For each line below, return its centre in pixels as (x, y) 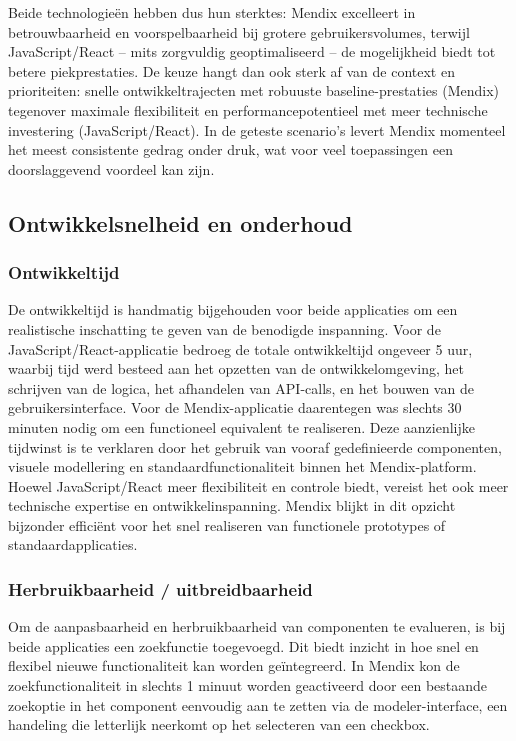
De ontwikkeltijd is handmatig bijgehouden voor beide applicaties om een (233, 309)
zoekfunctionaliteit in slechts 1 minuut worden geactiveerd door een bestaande (248, 685)
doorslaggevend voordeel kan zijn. (111, 168)
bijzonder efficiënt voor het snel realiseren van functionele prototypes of (227, 524)
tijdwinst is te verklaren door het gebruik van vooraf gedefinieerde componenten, (255, 446)
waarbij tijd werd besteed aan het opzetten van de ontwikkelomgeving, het (236, 368)
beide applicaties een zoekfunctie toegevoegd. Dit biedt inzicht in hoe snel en (243, 645)
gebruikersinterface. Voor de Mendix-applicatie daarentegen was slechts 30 (235, 407)
